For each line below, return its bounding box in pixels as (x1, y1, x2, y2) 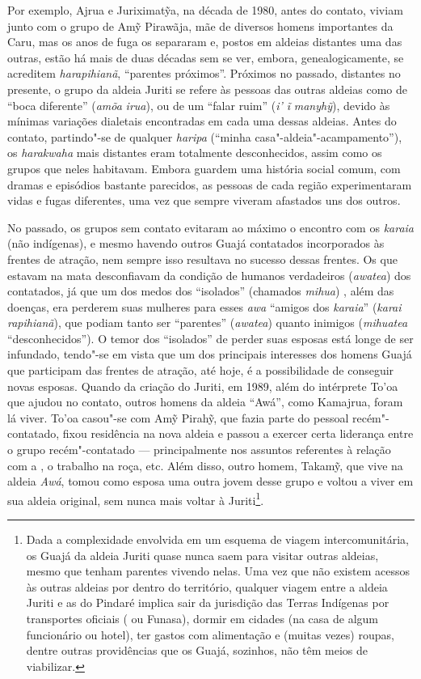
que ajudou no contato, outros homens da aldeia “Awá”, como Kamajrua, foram (7, 393, 403, 410)
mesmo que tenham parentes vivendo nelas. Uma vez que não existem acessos (26, 562, 410, 579)
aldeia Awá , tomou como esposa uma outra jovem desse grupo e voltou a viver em (7, 473, 414, 490)
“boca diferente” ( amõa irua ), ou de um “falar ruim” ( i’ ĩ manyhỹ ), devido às (7, 96, 390, 113)
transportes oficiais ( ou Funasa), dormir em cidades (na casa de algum (26, 610, 378, 627)
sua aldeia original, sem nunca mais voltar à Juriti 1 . (7, 489, 264, 508)
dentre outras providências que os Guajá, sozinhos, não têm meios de (26, 642, 368, 659)
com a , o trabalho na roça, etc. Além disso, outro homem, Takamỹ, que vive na (7, 456, 403, 473)
